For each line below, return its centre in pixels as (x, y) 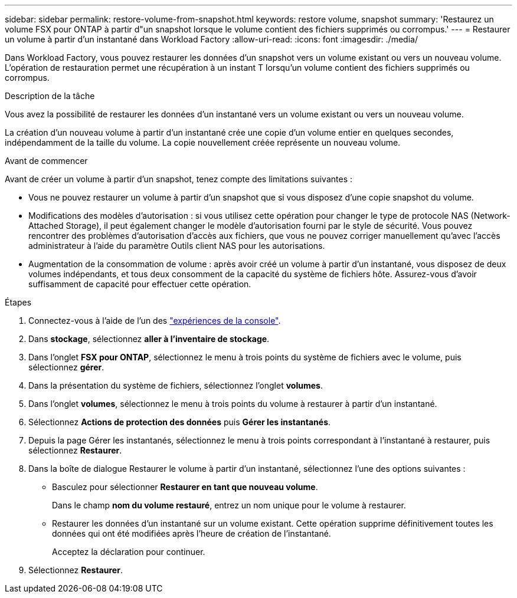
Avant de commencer (46, 161)
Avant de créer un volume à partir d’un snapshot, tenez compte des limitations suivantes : (179, 179)
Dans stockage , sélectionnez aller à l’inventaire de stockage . (149, 339)
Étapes (18, 302)
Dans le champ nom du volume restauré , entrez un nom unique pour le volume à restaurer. (229, 505)
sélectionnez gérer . (66, 367)
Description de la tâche (50, 96)
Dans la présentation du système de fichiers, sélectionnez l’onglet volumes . (176, 385)
